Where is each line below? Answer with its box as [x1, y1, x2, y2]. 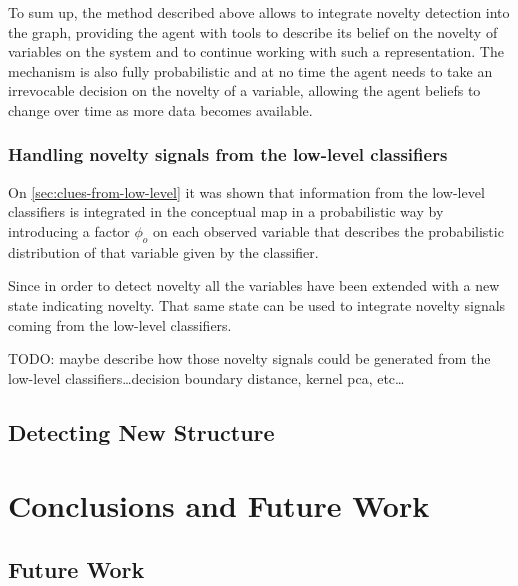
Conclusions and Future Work [8, 485, 430, 526]
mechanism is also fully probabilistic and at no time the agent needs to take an [8, 60, 493, 81]
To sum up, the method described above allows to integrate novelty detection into [8, 2, 510, 22]
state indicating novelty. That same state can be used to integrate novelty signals [8, 294, 506, 315]
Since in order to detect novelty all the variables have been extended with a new [8, 275, 500, 296]
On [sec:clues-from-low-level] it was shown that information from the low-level [8, 181, 485, 202]
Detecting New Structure [8, 416, 275, 447]
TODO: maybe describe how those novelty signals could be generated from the [8, 348, 491, 369]
